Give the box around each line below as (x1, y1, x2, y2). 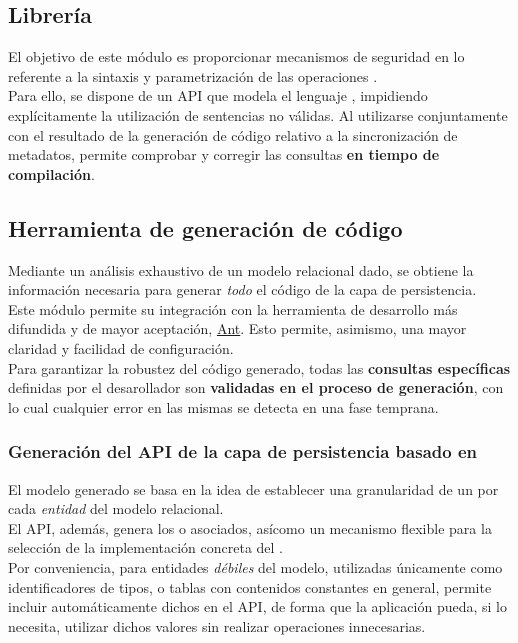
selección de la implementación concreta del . (8, 537, 284, 558)
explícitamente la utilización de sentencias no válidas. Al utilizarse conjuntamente (8, 104, 508, 125)
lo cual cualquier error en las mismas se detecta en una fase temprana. (8, 396, 439, 417)
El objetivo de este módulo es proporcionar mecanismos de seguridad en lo (8, 46, 465, 67)
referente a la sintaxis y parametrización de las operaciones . (8, 65, 378, 86)
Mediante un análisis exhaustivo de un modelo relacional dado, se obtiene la (8, 259, 474, 280)
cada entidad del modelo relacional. (8, 498, 224, 519)
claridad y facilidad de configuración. (8, 337, 234, 358)
